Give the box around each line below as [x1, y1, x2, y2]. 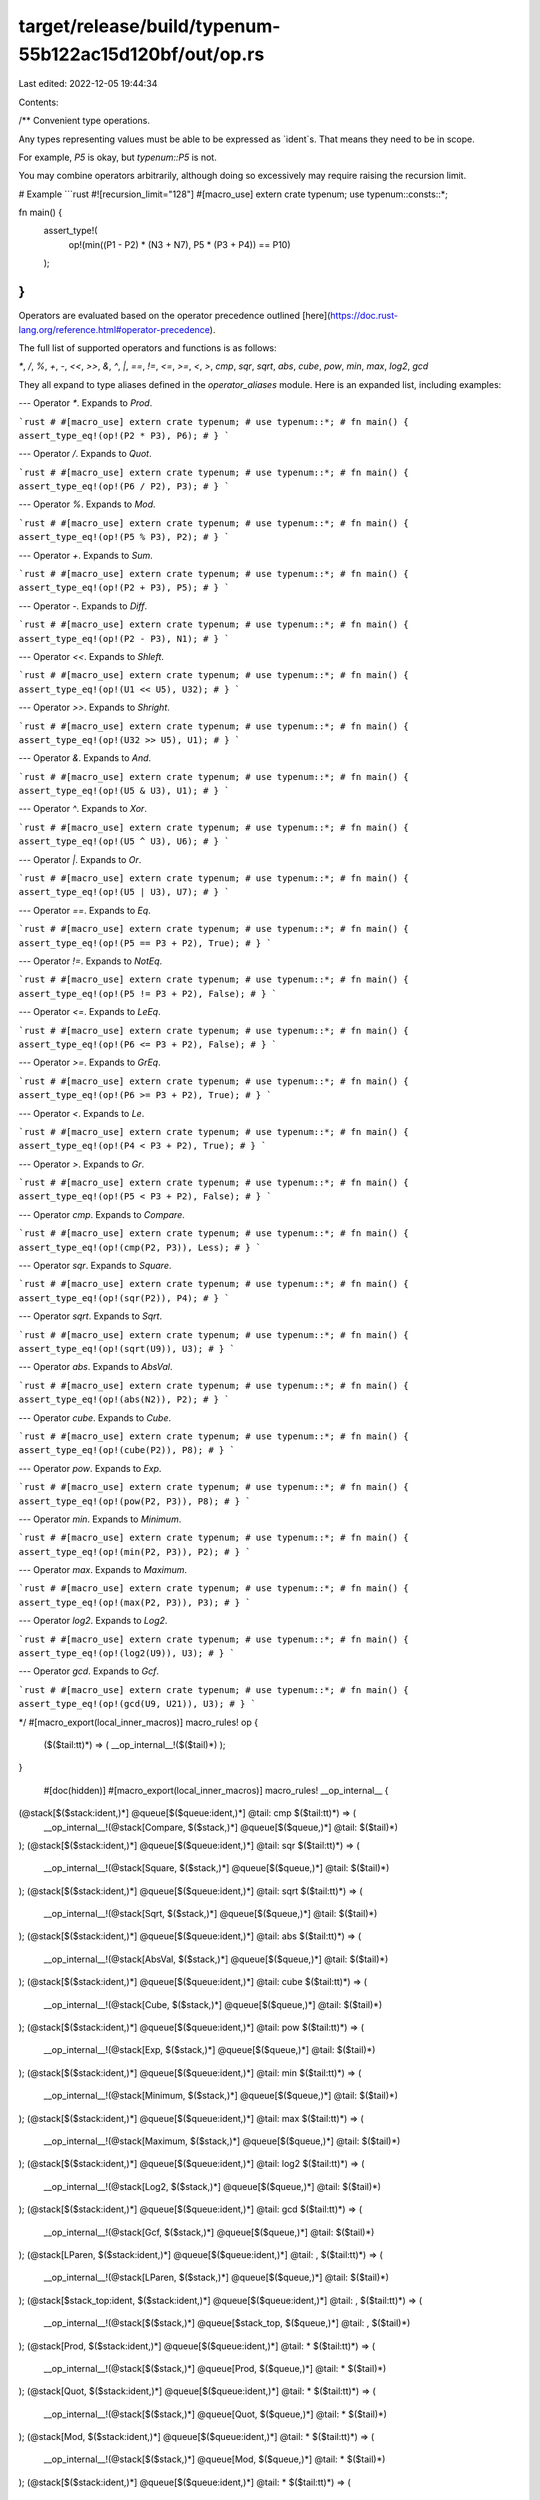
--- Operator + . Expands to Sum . [18, 549, 154, 561]
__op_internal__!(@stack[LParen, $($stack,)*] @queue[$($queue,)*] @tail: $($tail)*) [43, 2271, 390, 2284]
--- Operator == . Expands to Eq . [18, 904, 152, 916]
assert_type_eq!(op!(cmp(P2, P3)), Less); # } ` [18, 1241, 262, 1253]
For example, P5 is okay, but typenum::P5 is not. [18, 151, 217, 163]
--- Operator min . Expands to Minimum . [18, 1513, 182, 1525]
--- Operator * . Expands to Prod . [18, 397, 153, 409]
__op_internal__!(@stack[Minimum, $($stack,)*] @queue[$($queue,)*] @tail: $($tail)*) [43, 2090, 399, 2102]
